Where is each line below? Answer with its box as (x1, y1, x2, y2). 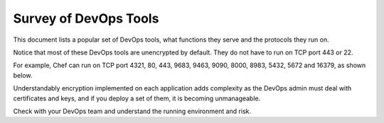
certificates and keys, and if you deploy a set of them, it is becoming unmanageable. (13, 94, 261, 102)
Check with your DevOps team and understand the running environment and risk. (13, 107, 252, 115)
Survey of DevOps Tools (13, 11, 159, 26)
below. (13, 71, 33, 79)
